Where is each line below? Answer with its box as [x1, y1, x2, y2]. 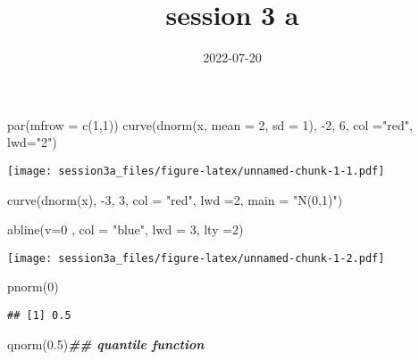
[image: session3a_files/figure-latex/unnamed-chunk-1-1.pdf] [7, 164, 385, 177]
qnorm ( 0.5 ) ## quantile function [7, 334, 205, 353]
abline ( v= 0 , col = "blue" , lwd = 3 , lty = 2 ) [7, 220, 244, 239]
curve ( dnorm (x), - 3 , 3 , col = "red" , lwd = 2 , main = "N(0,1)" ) [7, 190, 343, 209]
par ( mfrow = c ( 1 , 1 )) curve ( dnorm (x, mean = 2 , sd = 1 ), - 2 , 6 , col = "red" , [7, 115, 413, 134]
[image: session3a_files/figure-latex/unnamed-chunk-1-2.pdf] [7, 251, 385, 265]
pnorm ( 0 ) [7, 277, 59, 296]
